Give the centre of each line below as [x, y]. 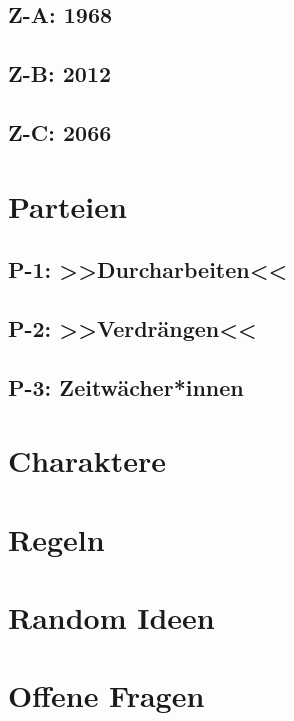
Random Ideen [111, 617]
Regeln [56, 538]
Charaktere [87, 460]
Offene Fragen [106, 695]
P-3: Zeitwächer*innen [126, 386]
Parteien [67, 205]
